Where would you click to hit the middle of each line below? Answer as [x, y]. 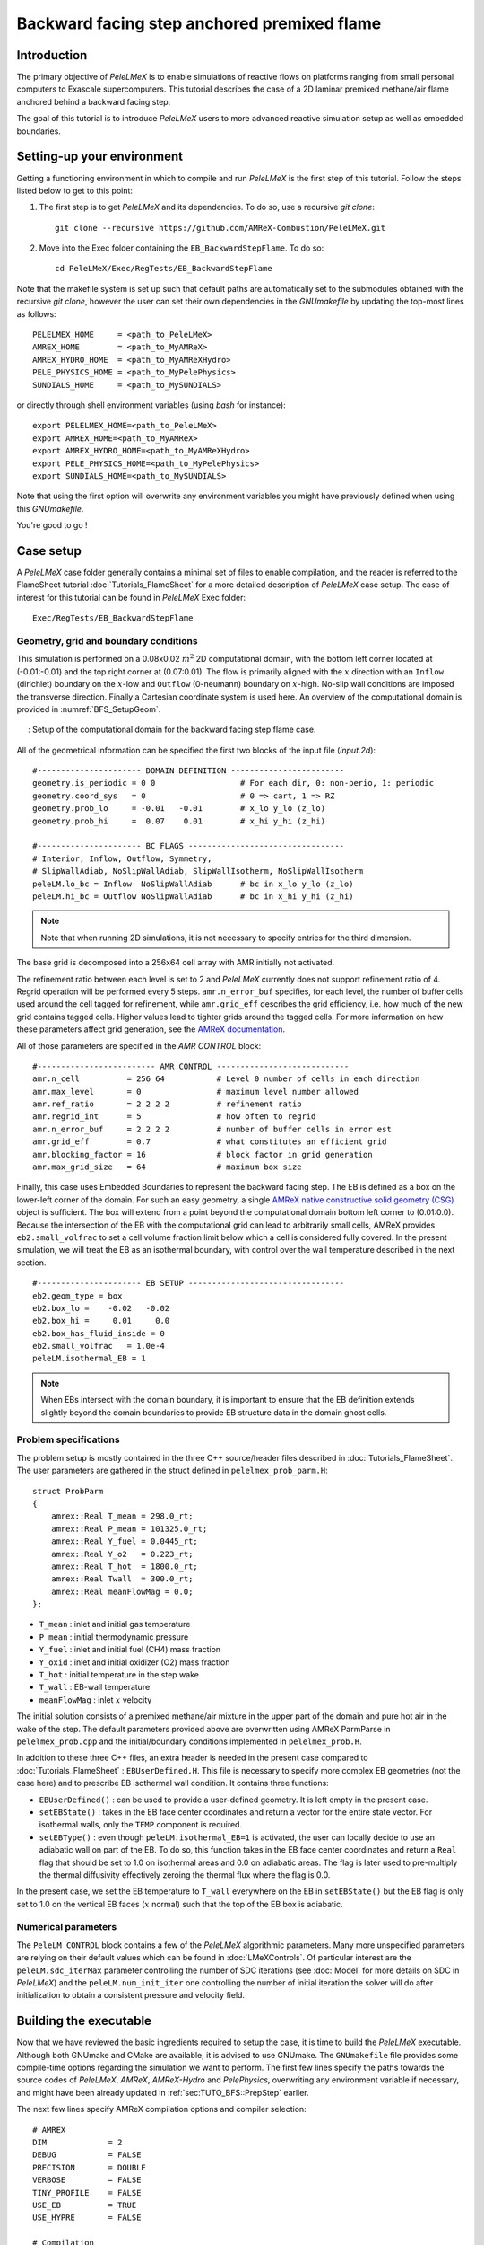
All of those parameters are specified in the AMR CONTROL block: [139, 1045]
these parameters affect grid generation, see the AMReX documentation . [151, 1029]
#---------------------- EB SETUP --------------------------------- [189, 1283]
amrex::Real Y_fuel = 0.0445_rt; [125, 1541]
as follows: [37, 313]
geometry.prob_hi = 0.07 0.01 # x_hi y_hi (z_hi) [179, 821]
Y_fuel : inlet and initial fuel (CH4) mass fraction [130, 1650]
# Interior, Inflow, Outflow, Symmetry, [122, 858]
